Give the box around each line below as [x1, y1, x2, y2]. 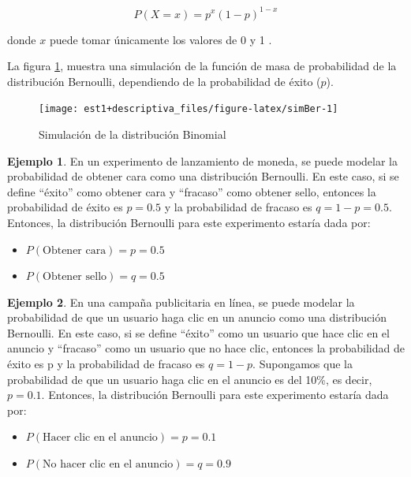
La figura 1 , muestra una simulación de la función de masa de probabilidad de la [7, 58, 397, 74]
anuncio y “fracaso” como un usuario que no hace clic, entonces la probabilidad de [7, 340, 405, 356]
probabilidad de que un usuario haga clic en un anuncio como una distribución [7, 309, 387, 326]
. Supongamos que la [252, 356, 353, 372]
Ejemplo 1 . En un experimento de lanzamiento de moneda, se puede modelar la [7, 152, 398, 169]
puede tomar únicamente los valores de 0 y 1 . [49, 31, 272, 47]
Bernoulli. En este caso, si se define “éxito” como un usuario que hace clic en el [7, 324, 390, 341]
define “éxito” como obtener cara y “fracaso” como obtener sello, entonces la [7, 183, 376, 199]
